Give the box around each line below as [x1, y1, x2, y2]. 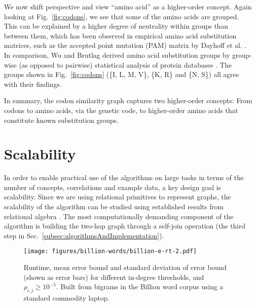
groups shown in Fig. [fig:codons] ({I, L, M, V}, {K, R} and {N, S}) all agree [4, 69, 239, 79]
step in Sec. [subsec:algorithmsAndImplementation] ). [4, 230, 164, 240]
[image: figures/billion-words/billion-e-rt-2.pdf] [24, 248, 197, 255]
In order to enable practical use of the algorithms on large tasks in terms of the [4, 172, 244, 183]
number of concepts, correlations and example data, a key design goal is [4, 182, 221, 192]
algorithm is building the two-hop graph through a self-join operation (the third [4, 221, 246, 231]
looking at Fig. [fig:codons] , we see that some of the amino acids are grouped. [4, 11, 239, 21]
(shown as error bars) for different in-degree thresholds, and [24, 271, 204, 282]
